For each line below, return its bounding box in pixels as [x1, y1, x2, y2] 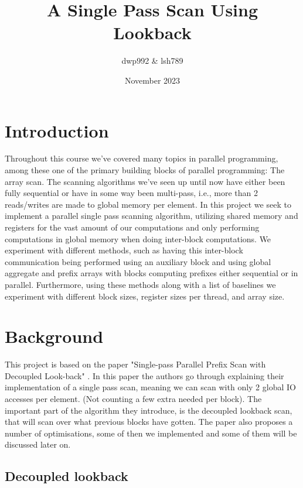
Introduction [5, 118, 109, 142]
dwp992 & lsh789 [121, 54, 183, 67]
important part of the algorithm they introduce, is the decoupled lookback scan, [5, 404, 292, 416]
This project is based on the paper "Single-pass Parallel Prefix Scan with [5, 358, 266, 370]
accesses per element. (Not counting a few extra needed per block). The [5, 393, 262, 405]
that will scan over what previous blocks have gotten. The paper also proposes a [5, 415, 293, 428]
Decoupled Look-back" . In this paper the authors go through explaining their [5, 369, 284, 382]
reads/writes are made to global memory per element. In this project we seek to [5, 198, 291, 210]
